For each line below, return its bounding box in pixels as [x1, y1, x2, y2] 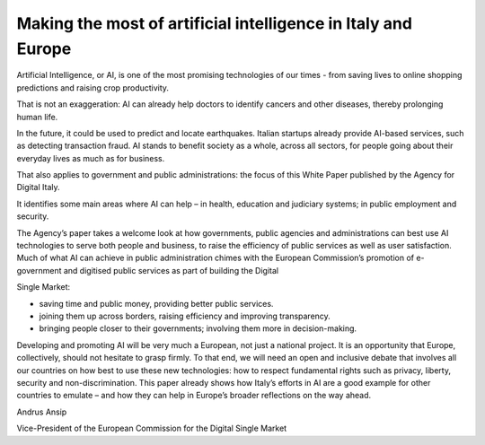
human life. [16, 111, 58, 122]
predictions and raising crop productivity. [16, 82, 170, 93]
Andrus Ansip [16, 406, 67, 417]
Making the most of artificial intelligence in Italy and [16, 13, 413, 33]
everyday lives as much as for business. [16, 153, 165, 163]
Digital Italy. [16, 182, 60, 193]
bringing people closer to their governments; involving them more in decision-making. [39, 323, 357, 334]
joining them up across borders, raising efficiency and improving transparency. [39, 310, 331, 321]
